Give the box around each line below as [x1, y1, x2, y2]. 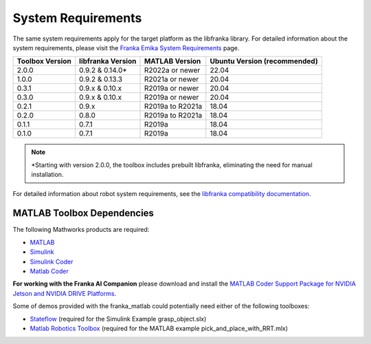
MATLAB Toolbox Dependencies [12, 207, 155, 219]
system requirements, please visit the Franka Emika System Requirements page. [12, 43, 240, 52]
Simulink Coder [30, 257, 74, 266]
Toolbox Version [16, 56, 71, 66]
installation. [31, 171, 64, 179]
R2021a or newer [144, 74, 199, 84]
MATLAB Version [144, 56, 201, 66]
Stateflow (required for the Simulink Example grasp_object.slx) [30, 314, 207, 323]
